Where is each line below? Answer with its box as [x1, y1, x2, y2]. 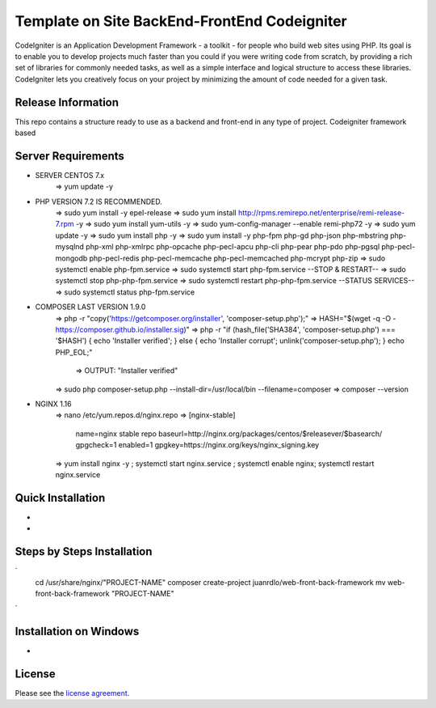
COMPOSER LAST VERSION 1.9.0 [35, 302, 146, 312]
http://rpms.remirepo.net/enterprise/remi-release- [238, 208, 405, 218]
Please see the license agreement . [15, 689, 130, 698]
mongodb [55, 253, 88, 263]
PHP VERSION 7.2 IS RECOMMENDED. [35, 197, 163, 206]
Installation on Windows [15, 625, 140, 638]
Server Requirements [15, 149, 125, 163]
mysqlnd [55, 242, 85, 252]
